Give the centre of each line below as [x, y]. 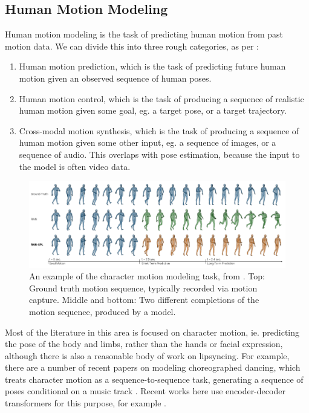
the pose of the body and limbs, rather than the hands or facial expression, [144, 344]
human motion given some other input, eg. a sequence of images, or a [148, 142]
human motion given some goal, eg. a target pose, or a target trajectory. [153, 110]
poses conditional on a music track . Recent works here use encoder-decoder [145, 391]
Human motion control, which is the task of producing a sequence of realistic [161, 98]
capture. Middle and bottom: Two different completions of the [144, 300]
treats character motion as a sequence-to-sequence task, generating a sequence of [154, 379]
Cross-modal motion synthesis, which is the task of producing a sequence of [159, 130]
